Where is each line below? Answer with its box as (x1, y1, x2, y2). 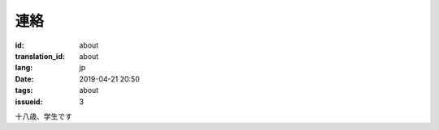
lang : (15, 63, 33, 73)
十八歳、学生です (15, 111, 72, 121)
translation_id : (15, 51, 65, 61)
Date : (15, 73, 34, 84)
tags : (15, 86, 33, 95)
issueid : (15, 97, 43, 107)
